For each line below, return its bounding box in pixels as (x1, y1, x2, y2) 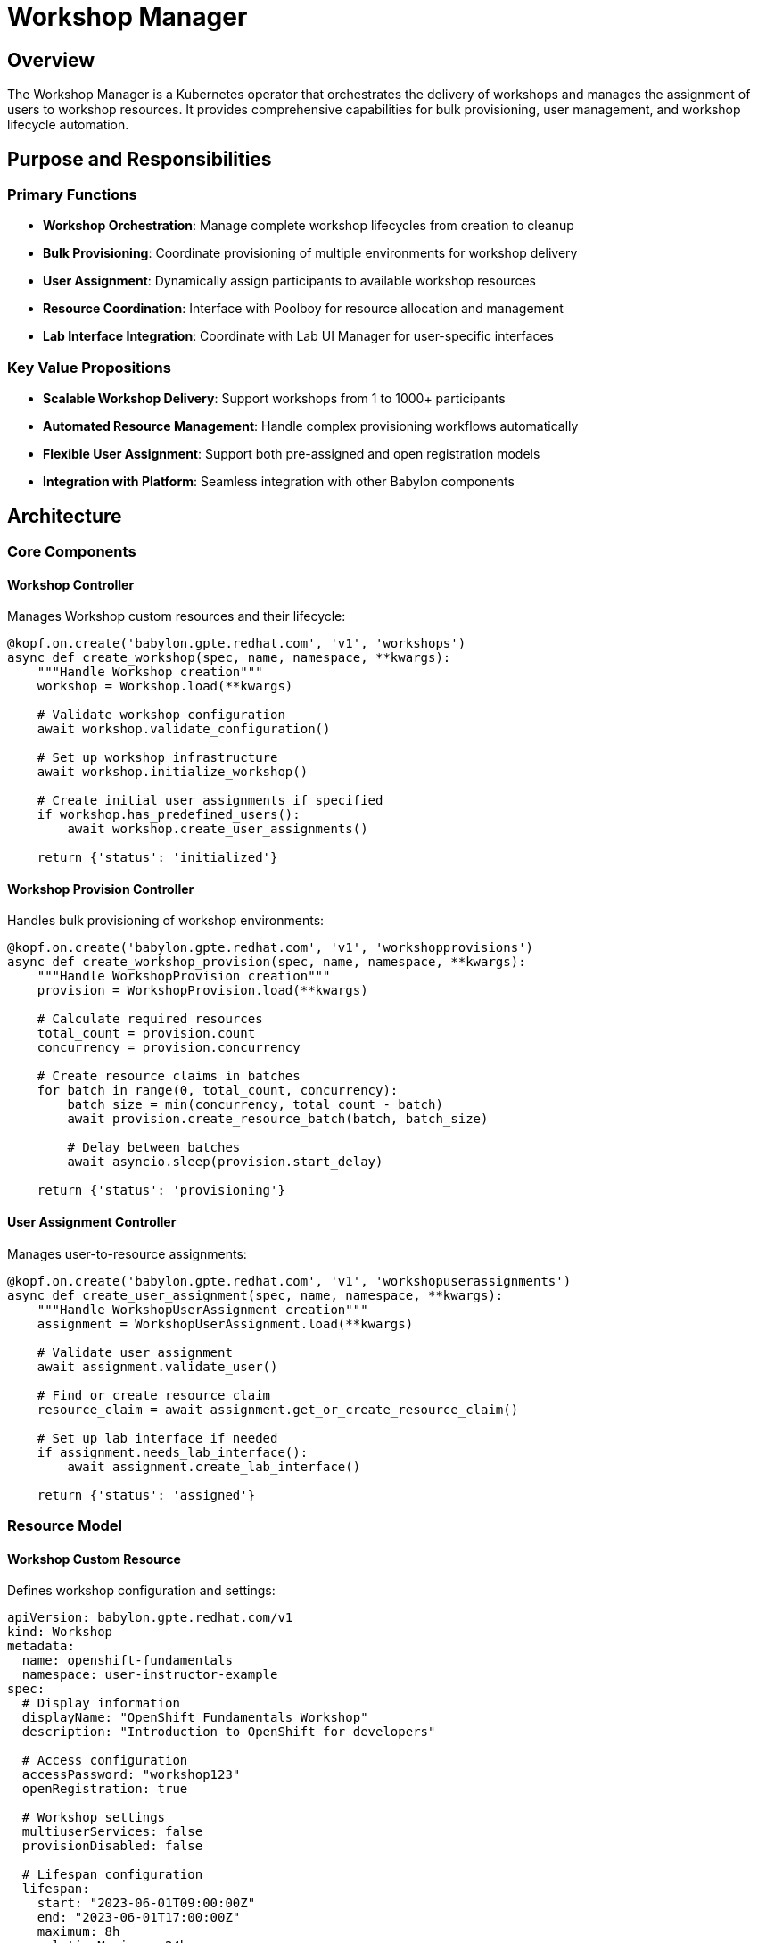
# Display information (21, 1696, 180, 1711)
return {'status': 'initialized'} (37, 850, 278, 865)
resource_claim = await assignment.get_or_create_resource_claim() (37, 1401, 519, 1417)
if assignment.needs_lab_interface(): (37, 1444, 309, 1459)
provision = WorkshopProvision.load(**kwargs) (37, 983, 368, 998)
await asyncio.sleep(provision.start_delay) (67, 1154, 383, 1170)
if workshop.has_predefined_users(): (37, 807, 301, 823)
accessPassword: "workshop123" (21, 1767, 241, 1782)
